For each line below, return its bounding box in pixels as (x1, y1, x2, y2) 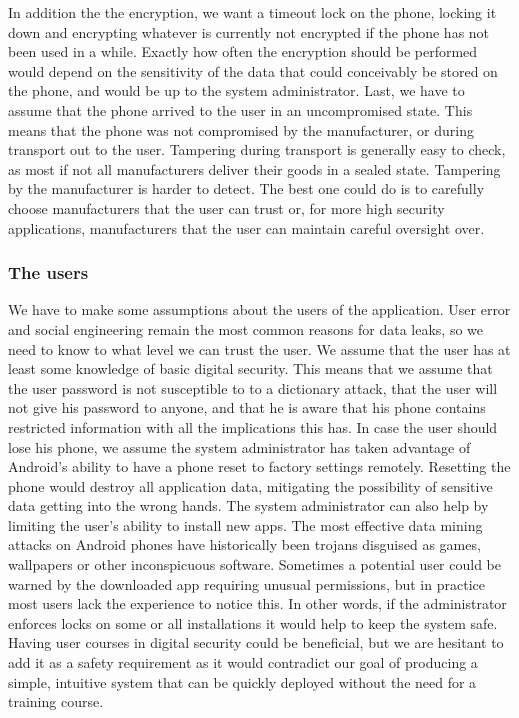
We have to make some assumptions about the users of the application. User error (8, 299, 511, 320)
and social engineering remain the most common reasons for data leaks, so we (8, 318, 484, 339)
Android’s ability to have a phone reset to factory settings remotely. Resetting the (8, 456, 511, 477)
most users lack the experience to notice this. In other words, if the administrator (8, 593, 507, 614)
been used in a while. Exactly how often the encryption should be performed (8, 41, 478, 62)
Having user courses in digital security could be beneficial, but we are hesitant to (8, 632, 504, 653)
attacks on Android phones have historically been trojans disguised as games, (8, 534, 481, 555)
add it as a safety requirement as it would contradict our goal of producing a (8, 652, 478, 673)
